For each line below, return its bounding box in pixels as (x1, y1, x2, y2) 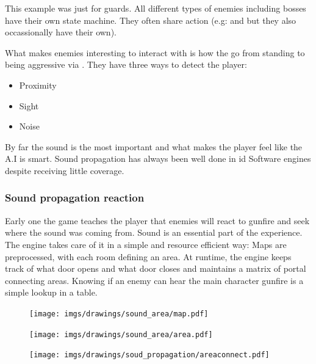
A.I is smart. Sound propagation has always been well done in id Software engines (5, 152, 311, 165)
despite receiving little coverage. (5, 164, 124, 177)
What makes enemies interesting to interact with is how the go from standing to (5, 46, 305, 59)
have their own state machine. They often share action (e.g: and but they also (5, 13, 296, 26)
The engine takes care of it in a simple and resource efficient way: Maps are (5, 238, 287, 250)
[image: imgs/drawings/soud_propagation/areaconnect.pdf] (29, 351, 270, 360)
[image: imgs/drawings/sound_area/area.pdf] (29, 330, 213, 339)
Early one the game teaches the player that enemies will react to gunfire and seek (5, 214, 310, 227)
